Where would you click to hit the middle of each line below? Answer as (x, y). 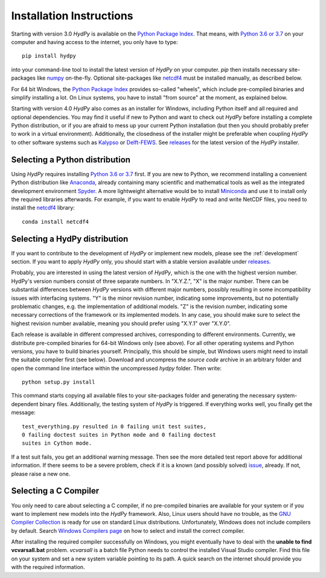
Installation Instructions (72, 16)
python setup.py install (59, 382)
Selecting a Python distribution (71, 160)
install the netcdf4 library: (43, 208)
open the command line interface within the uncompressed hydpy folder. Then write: (116, 368)
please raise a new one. (41, 474)
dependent (25, 404)
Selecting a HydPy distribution (70, 239)
